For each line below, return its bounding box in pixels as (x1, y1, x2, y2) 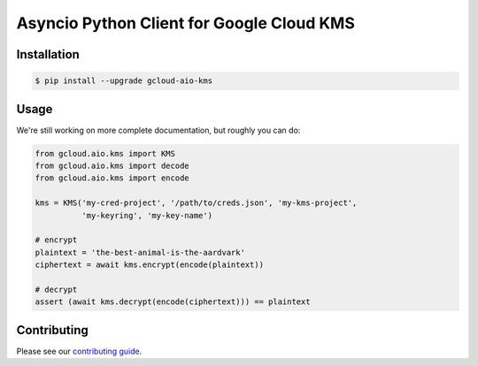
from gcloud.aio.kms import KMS (35, 149, 176, 158)
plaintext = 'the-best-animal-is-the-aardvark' (35, 248, 245, 257)
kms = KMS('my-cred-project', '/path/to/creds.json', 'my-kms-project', (35, 198, 358, 208)
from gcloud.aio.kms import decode (35, 161, 189, 172)
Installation (16, 47, 80, 62)
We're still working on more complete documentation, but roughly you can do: (16, 125, 301, 135)
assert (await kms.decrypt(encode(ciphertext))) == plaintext (35, 297, 311, 307)
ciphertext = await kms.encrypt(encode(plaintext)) (35, 260, 265, 270)
